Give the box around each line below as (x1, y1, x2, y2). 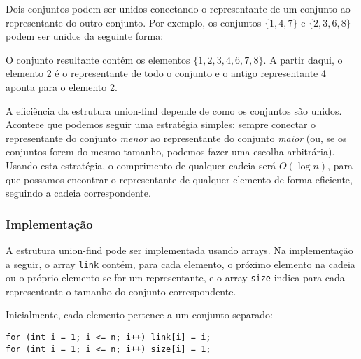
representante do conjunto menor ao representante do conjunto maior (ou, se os (6, 130, 347, 145)
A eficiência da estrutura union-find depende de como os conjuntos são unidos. (6, 103, 342, 118)
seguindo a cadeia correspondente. (6, 185, 151, 200)
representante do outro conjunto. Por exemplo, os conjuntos (6, 15, 262, 29)
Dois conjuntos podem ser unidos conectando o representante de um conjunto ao (6, 1, 351, 15)
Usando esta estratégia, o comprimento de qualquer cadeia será (6, 157, 276, 172)
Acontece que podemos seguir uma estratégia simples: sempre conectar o (6, 117, 316, 132)
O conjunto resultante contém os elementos (6, 52, 190, 66)
